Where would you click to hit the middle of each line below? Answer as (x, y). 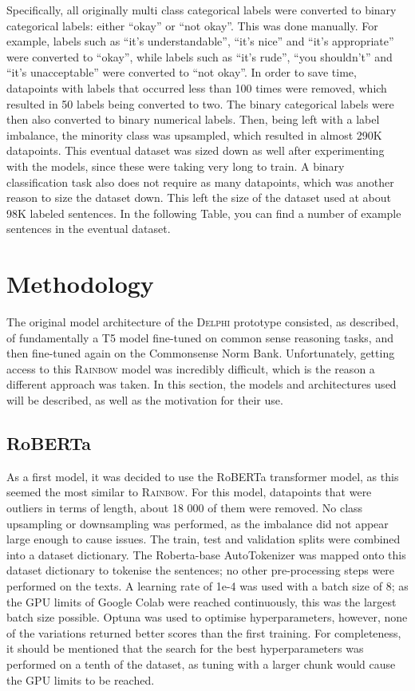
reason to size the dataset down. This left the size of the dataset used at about (199, 197)
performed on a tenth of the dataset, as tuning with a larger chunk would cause (201, 663)
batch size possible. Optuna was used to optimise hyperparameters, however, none (207, 617)
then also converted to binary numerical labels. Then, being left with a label (193, 119)
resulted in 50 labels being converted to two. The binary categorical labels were (200, 103)
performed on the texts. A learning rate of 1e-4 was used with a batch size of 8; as (207, 585)
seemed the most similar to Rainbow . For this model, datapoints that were (189, 492)
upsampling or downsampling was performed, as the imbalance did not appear (198, 523)
